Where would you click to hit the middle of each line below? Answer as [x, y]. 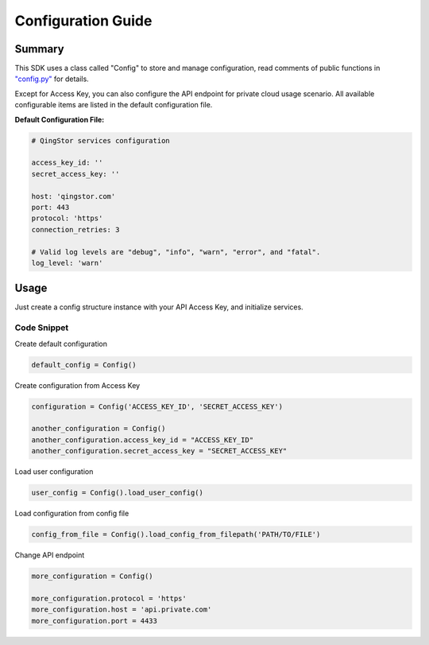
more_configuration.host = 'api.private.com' [122, 610]
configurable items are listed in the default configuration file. [114, 105]
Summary [39, 49]
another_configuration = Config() [99, 429]
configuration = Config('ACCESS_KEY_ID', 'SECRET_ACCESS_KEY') [157, 406]
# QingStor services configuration [100, 140]
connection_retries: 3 [75, 229]
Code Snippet [42, 328]
